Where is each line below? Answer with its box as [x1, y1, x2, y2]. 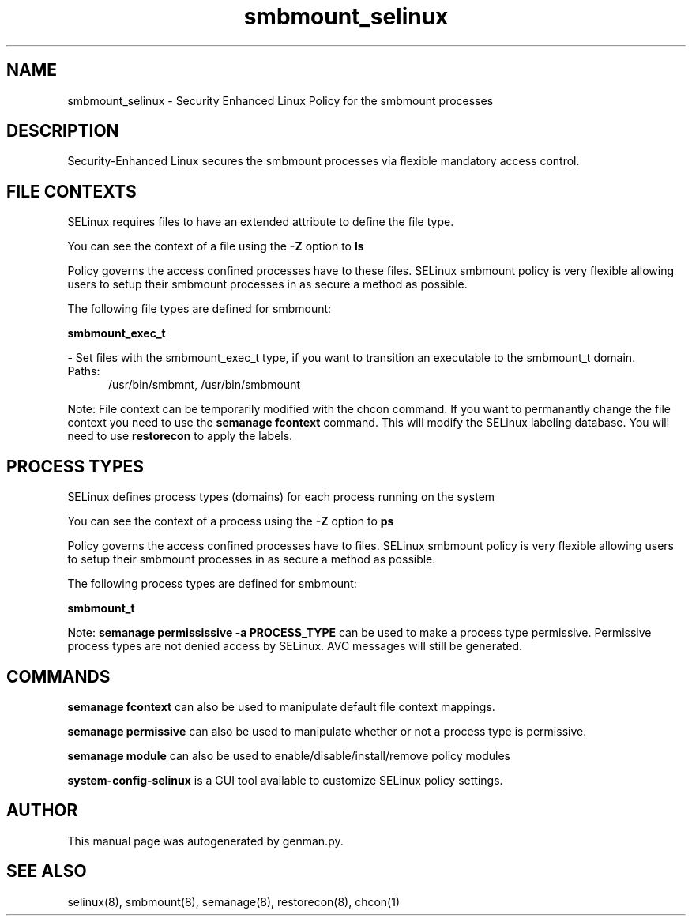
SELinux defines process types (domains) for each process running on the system [67, 490, 495, 504]
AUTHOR [6, 800, 78, 821]
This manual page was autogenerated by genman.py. [67, 834, 344, 848]
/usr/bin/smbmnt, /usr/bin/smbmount [108, 378, 300, 392]
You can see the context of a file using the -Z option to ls [67, 239, 364, 254]
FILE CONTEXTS [6, 181, 137, 201]
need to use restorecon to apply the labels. [67, 429, 293, 443]
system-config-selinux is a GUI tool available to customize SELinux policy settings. [67, 773, 503, 787]
